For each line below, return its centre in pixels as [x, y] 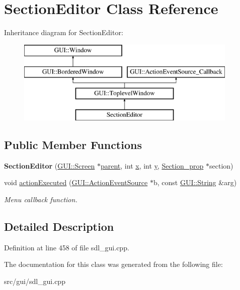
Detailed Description [59, 226]
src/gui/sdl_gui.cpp [35, 281]
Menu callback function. [41, 199]
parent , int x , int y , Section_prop [152, 165]
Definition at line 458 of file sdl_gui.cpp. [67, 247]
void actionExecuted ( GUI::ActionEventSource [76, 182]
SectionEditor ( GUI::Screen [50, 165]
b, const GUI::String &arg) [195, 182]
